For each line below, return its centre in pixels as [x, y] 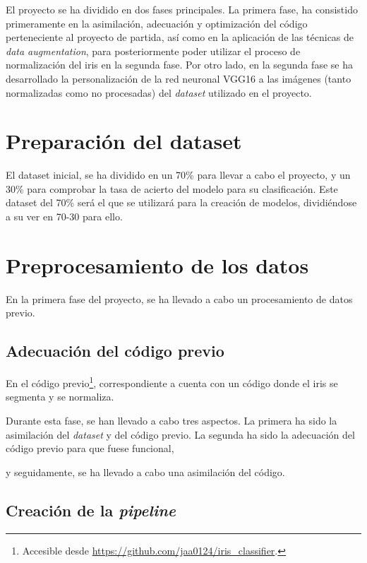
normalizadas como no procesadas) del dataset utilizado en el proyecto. [159, 92]
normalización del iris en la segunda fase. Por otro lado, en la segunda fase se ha [179, 65]
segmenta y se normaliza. [60, 397]
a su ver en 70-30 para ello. [64, 217]
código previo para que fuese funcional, [90, 448]
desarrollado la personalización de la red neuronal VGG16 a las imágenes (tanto [179, 78]
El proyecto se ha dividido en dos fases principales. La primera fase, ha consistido [182, 9]
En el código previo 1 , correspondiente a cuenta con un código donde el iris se [172, 382]
